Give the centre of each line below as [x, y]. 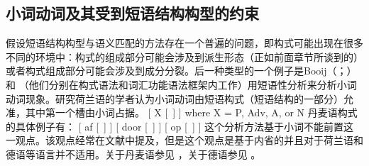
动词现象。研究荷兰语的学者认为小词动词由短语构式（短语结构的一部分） [175, 98]
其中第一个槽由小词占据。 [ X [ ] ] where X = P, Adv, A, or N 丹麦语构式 [191, 112]
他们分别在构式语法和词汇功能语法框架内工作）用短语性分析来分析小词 [193, 84]
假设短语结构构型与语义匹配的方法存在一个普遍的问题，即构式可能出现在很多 [184, 43]
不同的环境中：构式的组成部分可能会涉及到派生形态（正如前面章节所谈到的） [184, 56]
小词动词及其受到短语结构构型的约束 [132, 13]
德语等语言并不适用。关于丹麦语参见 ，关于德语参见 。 [133, 154]
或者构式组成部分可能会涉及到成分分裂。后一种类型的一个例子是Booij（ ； [176, 71]
